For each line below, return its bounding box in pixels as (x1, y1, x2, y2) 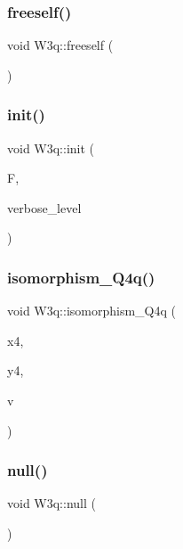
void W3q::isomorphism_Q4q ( (7, 301, 176, 320)
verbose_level (7, 198, 82, 217)
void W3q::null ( (7, 494, 96, 512)
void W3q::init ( (7, 138, 95, 157)
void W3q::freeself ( (7, 36, 114, 54)
